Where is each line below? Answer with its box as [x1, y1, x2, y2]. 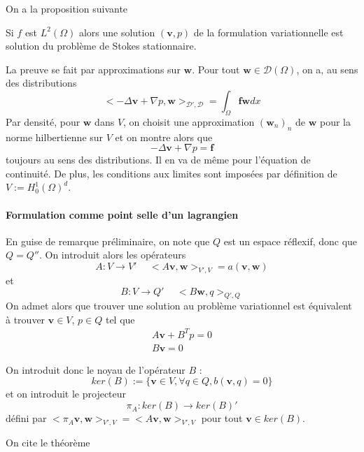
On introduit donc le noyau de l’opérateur [6, 362, 185, 377]
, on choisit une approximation [123, 114, 255, 129]
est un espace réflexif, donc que [223, 233, 358, 248]
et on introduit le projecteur [6, 386, 127, 401]
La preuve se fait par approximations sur [6, 61, 181, 76]
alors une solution [78, 24, 155, 39]
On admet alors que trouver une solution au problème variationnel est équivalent [6, 298, 352, 313]
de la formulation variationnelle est [193, 24, 344, 39]
